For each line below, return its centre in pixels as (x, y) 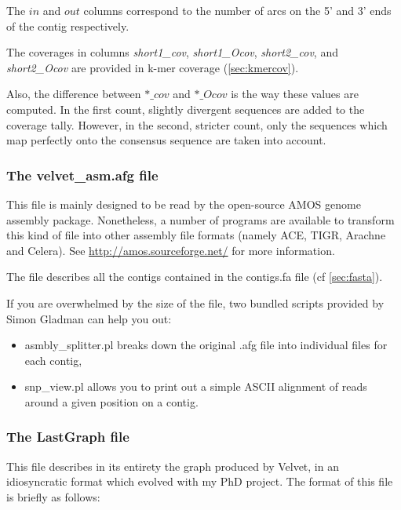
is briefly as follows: (53, 496)
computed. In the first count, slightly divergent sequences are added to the (186, 109)
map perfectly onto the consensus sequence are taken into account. (166, 140)
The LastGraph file (68, 437)
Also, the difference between (74, 94)
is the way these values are (295, 94)
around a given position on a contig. (111, 401)
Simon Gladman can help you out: (89, 318)
